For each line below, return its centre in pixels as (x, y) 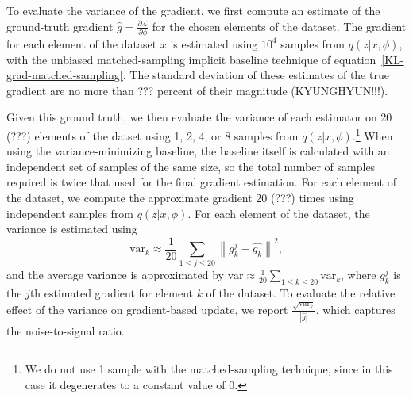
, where (359, 275)
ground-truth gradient (60, 26)
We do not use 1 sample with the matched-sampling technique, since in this (209, 369)
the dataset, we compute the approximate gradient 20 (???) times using (180, 197)
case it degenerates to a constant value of (125, 385)
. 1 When (372, 134)
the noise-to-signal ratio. (66, 330)
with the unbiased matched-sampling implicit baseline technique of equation (191, 59)
